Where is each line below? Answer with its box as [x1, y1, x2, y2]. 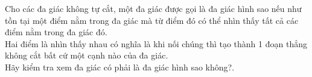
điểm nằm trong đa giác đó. [5, 26, 107, 38]
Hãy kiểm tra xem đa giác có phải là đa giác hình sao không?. [5, 60, 235, 73]
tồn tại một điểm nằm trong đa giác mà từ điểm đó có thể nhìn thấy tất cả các [5, 14, 299, 26]
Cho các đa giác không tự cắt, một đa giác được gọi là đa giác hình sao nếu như [5, 2, 302, 14]
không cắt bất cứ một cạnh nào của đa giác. [5, 49, 168, 61]
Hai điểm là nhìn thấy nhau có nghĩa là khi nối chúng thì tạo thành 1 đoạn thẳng [5, 37, 307, 50]
